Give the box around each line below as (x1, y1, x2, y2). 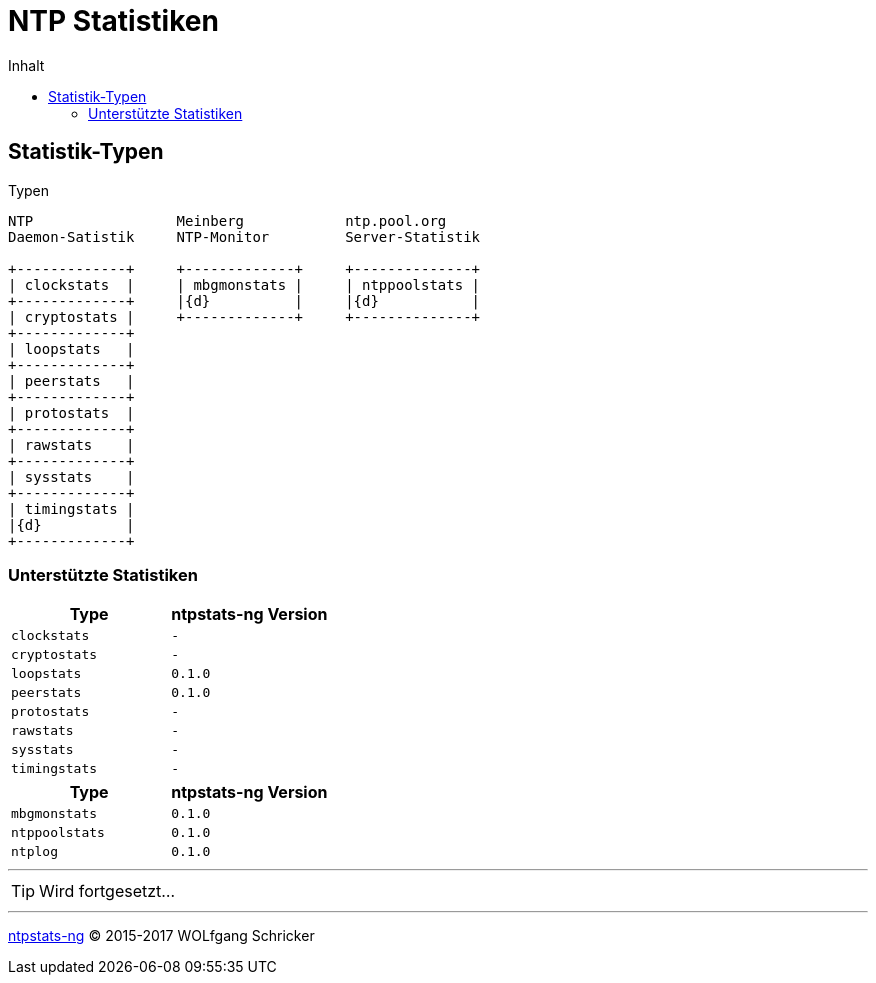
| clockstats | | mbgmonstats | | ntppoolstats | (8, 276, 481, 293)
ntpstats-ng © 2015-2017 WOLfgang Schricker (8, 927, 315, 945)
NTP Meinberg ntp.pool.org (8, 212, 447, 229)
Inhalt (8, 56, 45, 74)
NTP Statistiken (8, 4, 219, 38)
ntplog (11, 844, 58, 860)
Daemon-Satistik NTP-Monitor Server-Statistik (8, 228, 481, 245)
